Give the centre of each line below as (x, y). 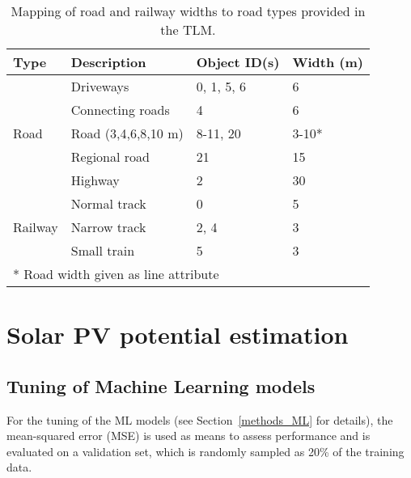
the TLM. (188, 30)
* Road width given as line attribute (116, 274)
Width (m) (328, 62)
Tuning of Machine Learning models (161, 385)
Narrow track (108, 227)
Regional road (110, 157)
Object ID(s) (238, 62)
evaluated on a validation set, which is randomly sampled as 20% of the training (205, 451)
